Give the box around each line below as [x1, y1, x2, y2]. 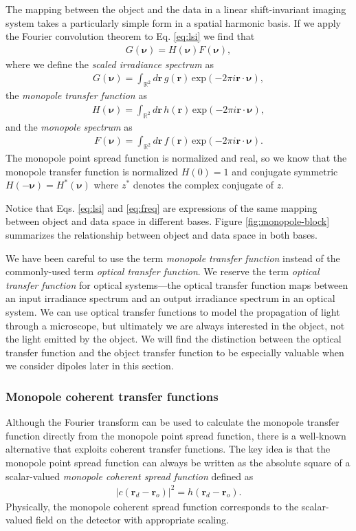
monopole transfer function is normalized [5, 164, 179, 178]
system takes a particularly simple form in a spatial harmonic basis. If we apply [5, 15, 341, 30]
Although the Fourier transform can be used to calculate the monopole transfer [5, 415, 340, 429]
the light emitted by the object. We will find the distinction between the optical [5, 332, 342, 346]
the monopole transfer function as [5, 88, 147, 102]
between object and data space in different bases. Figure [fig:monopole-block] [5, 214, 330, 228]
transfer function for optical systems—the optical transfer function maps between [5, 277, 348, 292]
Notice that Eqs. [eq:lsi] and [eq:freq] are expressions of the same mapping [5, 200, 318, 215]
